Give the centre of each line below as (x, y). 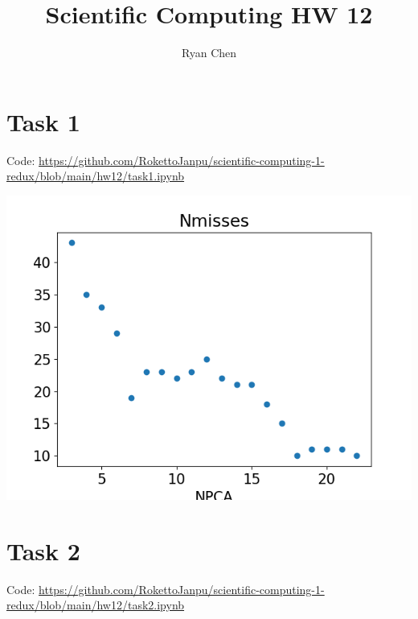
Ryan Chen (209, 53)
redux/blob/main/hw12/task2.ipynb (96, 605)
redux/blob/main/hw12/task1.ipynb (96, 176)
